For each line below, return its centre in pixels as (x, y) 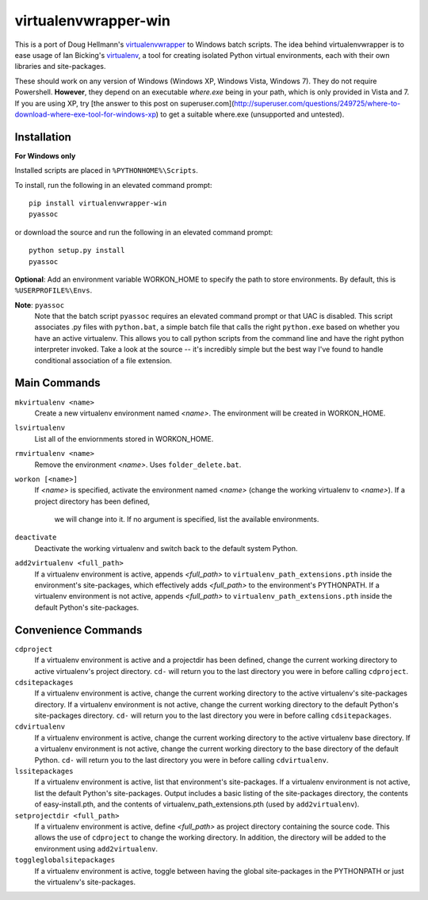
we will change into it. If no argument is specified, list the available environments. (187, 519)
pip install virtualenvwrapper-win (98, 203)
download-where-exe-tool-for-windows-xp (85, 114)
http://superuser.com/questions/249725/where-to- (317, 103)
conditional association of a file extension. (103, 360)
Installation (43, 137)
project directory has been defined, (92, 501)
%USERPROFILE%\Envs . (53, 290)
